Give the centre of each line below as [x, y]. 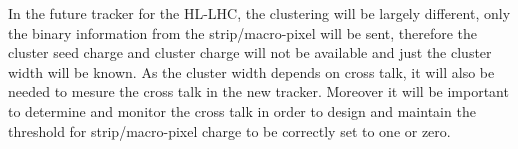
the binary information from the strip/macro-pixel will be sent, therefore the [243, 32]
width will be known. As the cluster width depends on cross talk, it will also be [251, 71]
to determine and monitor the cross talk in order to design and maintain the [242, 110]
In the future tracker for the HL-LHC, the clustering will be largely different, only [259, 13]
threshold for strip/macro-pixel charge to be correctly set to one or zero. [229, 130]
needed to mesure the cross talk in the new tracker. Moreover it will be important [258, 91]
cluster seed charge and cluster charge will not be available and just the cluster [250, 52]
